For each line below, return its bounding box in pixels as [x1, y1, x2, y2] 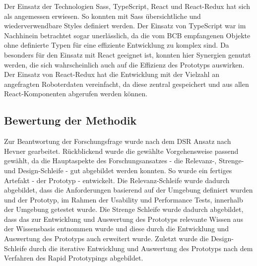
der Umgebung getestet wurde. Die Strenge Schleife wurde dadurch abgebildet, [4, 204, 244, 214]
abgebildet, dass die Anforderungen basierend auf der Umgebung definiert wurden [4, 185, 253, 195]
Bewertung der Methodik [4, 113, 137, 128]
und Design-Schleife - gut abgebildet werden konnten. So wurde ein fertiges [4, 165, 232, 175]
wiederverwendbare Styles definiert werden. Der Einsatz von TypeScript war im [4, 20, 246, 31]
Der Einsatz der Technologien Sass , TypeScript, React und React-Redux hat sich [4, 1, 251, 11]
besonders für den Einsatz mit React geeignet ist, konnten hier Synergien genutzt [4, 49, 251, 60]
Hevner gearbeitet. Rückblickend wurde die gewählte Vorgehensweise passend [4, 145, 239, 156]
